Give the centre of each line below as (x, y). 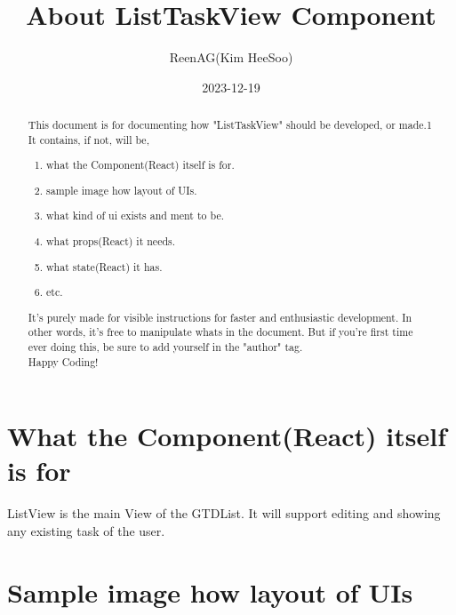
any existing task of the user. (86, 530)
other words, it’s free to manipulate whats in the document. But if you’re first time (220, 332)
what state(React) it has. (104, 266)
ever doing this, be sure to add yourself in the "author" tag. (165, 346)
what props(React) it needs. (111, 240)
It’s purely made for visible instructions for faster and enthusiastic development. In (220, 317)
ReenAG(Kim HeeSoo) (231, 57)
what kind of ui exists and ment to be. (135, 216)
